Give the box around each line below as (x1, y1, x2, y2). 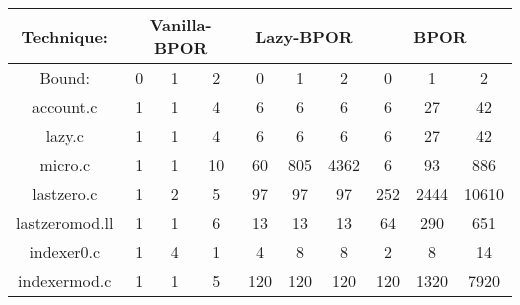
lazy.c (45, 124, 84, 147)
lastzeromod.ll (16, 211, 114, 234)
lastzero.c (32, 182, 98, 205)
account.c (32, 95, 98, 118)
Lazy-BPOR (255, 24, 353, 48)
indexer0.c (29, 240, 101, 263)
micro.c (39, 153, 91, 176)
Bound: (39, 66, 90, 89)
